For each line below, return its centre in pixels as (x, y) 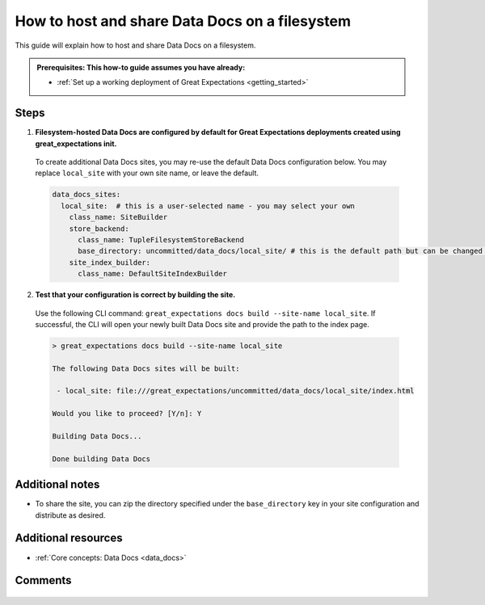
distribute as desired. (70, 515)
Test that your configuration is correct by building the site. (135, 295)
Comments (43, 580)
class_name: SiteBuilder (118, 217)
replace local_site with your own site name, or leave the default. (147, 173)
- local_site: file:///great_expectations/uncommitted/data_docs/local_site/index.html (236, 391)
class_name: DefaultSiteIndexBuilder (153, 274)
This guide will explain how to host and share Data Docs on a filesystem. (135, 45)
